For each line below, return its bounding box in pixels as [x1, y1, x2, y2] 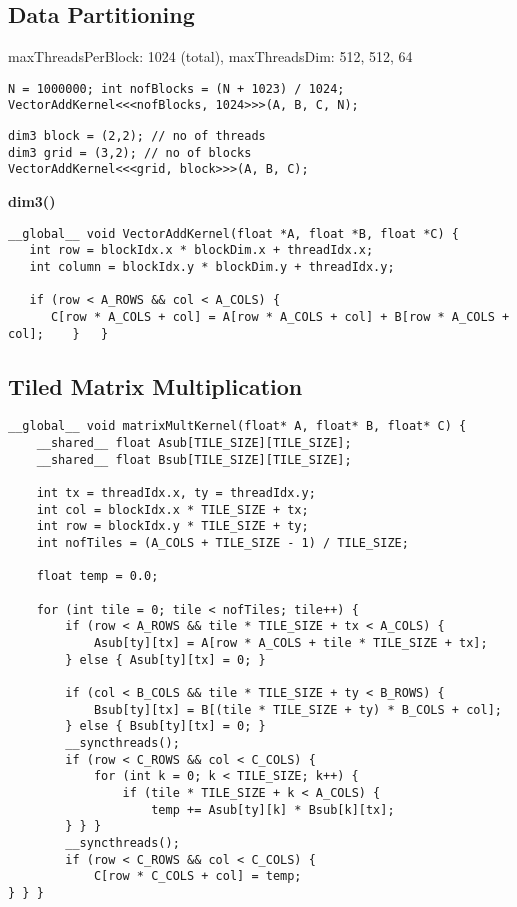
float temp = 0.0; [36, 569, 159, 584]
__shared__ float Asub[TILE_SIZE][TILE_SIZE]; [36, 436, 352, 451]
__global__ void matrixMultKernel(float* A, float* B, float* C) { [8, 419, 467, 434]
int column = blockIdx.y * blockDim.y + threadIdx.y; [29, 259, 395, 274]
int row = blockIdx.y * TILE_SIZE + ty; [36, 519, 309, 534]
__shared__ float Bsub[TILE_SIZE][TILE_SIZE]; [36, 452, 352, 467]
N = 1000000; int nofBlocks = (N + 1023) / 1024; [8, 81, 345, 96]
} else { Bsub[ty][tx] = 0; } [65, 719, 266, 734]
